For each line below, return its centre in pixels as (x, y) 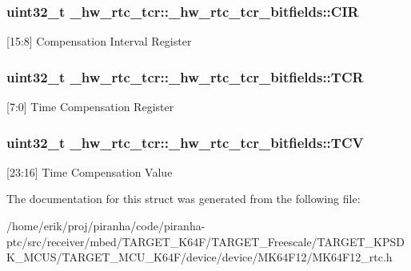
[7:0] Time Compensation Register (90, 107)
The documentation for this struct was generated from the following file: (184, 199)
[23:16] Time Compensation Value (90, 171)
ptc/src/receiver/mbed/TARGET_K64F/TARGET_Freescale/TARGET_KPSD (205, 241)
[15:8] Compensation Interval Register (99, 41)
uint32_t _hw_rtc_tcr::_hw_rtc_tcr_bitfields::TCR (185, 76)
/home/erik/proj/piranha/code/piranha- (106, 226)
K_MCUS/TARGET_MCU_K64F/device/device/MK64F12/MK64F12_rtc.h (200, 257)
